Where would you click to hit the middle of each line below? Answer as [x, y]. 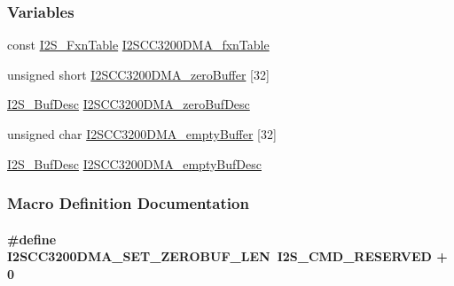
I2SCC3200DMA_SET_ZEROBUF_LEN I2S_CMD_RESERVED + [227, 256]
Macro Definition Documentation [128, 203]
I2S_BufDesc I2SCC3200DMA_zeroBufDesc [129, 104]
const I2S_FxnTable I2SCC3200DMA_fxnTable [138, 45]
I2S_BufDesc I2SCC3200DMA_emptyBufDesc [134, 163]
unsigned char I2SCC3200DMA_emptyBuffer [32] [142, 134]
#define [32, 239]
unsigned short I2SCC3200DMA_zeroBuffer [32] [138, 74]
